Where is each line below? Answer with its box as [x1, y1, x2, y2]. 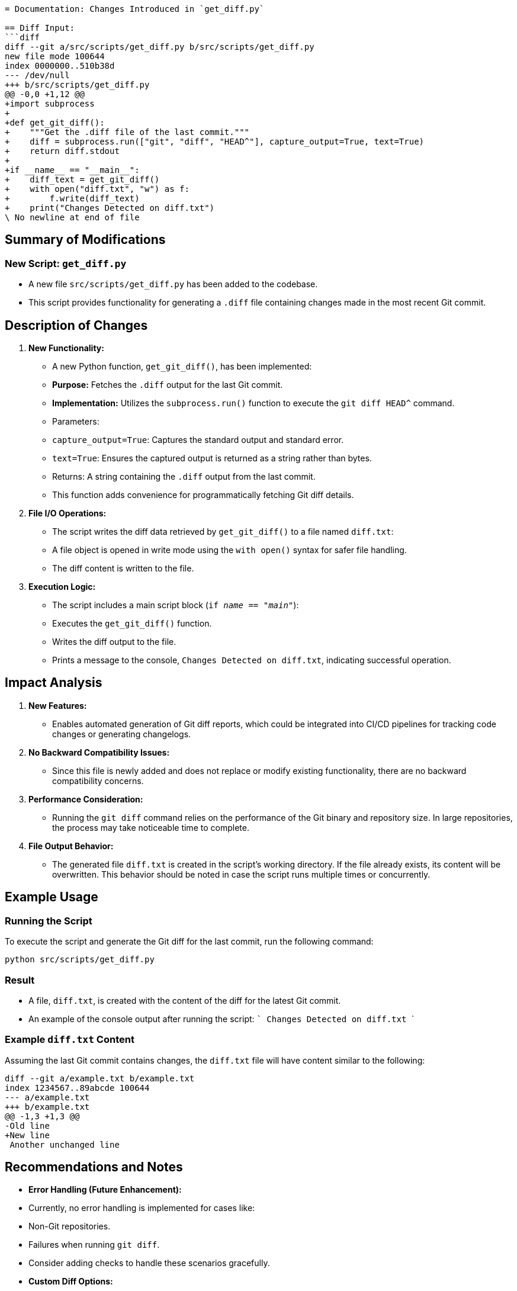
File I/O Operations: [28, 508, 107, 519]
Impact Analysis [5, 675, 102, 691]
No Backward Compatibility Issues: [28, 747, 170, 757]
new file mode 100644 [5, 52, 105, 61]
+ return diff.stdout [5, 146, 120, 156]
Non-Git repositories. [28, 1221, 111, 1232]
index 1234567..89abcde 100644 [5, 1083, 150, 1093]
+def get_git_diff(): [5, 118, 105, 127]
